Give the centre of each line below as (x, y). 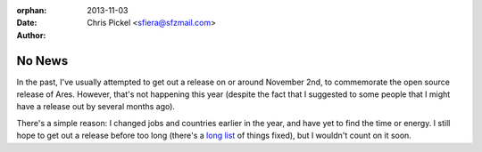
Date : (27, 23)
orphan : (32, 10)
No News (42, 61)
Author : (31, 35)
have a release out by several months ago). (96, 107)
